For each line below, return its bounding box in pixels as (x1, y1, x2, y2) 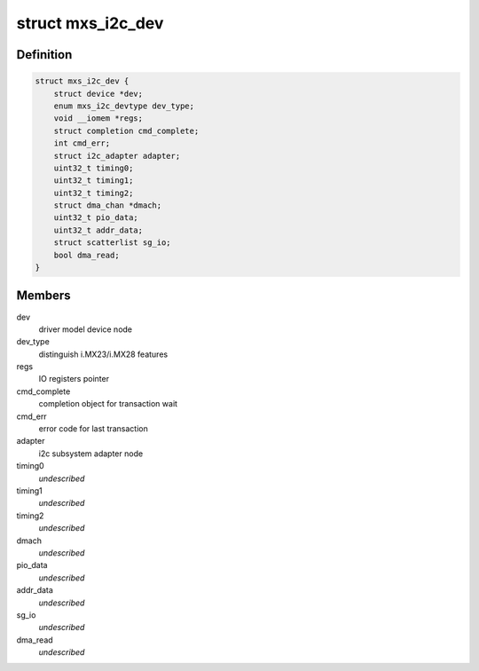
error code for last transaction (38, 423, 148, 434)
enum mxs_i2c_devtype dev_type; (53, 100, 195, 111)
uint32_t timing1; (53, 176, 134, 186)
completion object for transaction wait (38, 399, 177, 409)
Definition (16, 47, 73, 62)
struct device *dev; (53, 89, 144, 99)
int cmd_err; (53, 138, 111, 148)
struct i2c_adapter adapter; (53, 151, 181, 161)
